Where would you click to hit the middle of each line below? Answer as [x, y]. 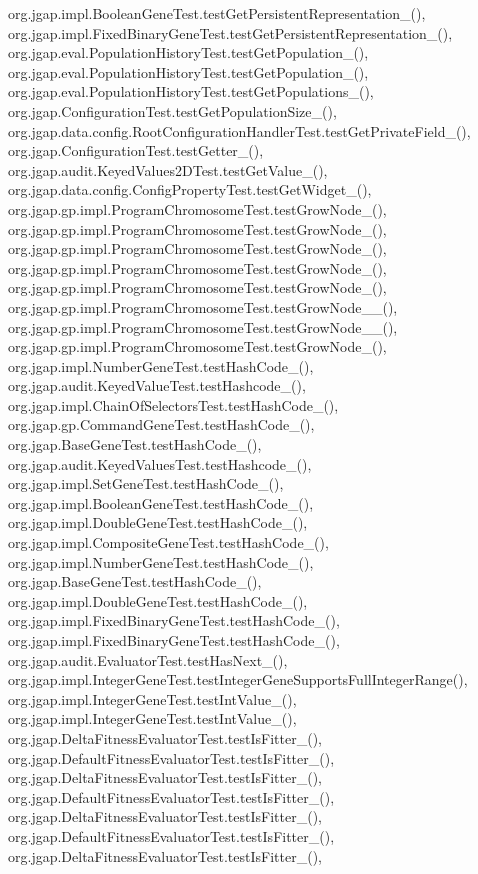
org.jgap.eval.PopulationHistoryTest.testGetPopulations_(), [191, 91]
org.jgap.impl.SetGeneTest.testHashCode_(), [146, 483]
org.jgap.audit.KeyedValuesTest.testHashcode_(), [160, 463]
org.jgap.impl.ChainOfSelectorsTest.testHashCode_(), [173, 404]
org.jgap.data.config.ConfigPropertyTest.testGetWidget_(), [190, 189]
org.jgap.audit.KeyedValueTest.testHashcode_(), [157, 385]
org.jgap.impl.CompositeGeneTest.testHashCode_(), [168, 542]
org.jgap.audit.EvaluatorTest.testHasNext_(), [148, 659]
